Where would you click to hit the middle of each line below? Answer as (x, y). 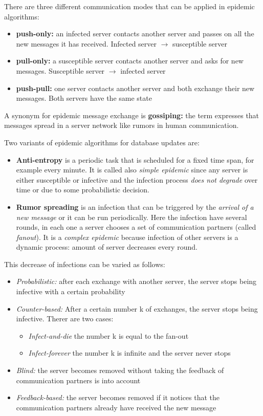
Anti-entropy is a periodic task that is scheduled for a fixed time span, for (135, 159)
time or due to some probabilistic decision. (83, 190)
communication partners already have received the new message (116, 407)
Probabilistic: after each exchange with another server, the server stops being (136, 281)
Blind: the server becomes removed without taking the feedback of (120, 370)
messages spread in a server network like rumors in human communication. (122, 125)
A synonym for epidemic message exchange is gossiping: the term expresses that (132, 115)
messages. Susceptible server (60, 70)
